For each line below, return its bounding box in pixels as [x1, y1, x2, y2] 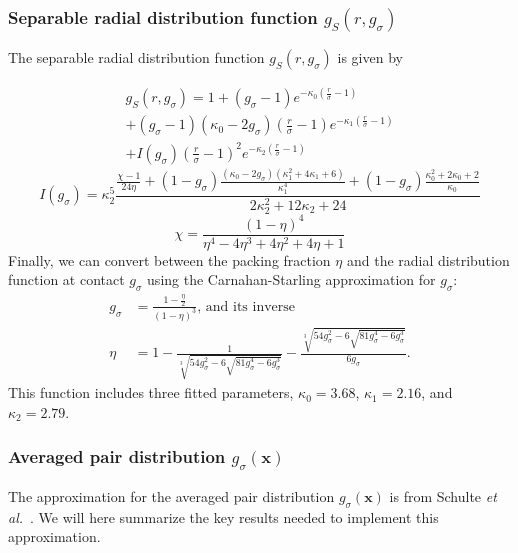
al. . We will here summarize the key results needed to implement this [8, 506, 439, 527]
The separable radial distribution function [8, 47, 265, 68]
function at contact [8, 269, 125, 290]
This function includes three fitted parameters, [8, 382, 294, 403]
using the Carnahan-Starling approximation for [147, 269, 436, 290]
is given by [337, 47, 403, 68]
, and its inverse [197, 299, 296, 314]
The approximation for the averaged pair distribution [8, 485, 335, 506]
